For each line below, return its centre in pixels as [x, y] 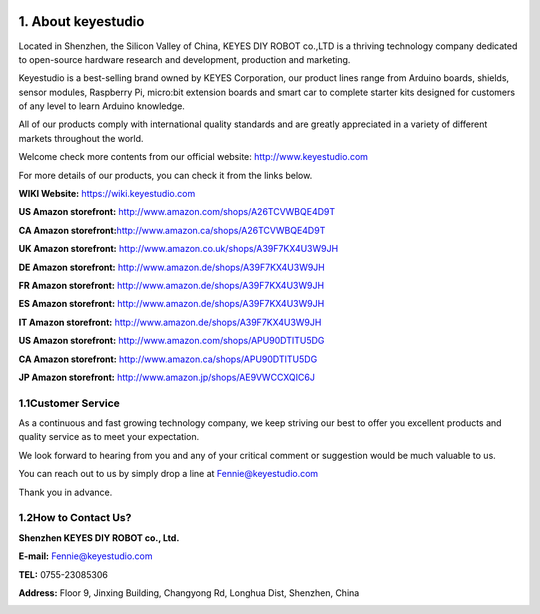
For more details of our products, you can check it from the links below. [165, 175]
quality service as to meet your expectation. [109, 437]
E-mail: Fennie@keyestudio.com [85, 556]
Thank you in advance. [65, 492]
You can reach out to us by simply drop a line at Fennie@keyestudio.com [168, 474]
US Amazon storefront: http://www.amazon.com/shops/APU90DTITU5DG [171, 341]
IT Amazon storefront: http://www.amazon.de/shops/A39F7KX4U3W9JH [170, 322]
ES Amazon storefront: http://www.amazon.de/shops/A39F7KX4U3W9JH [171, 304]
